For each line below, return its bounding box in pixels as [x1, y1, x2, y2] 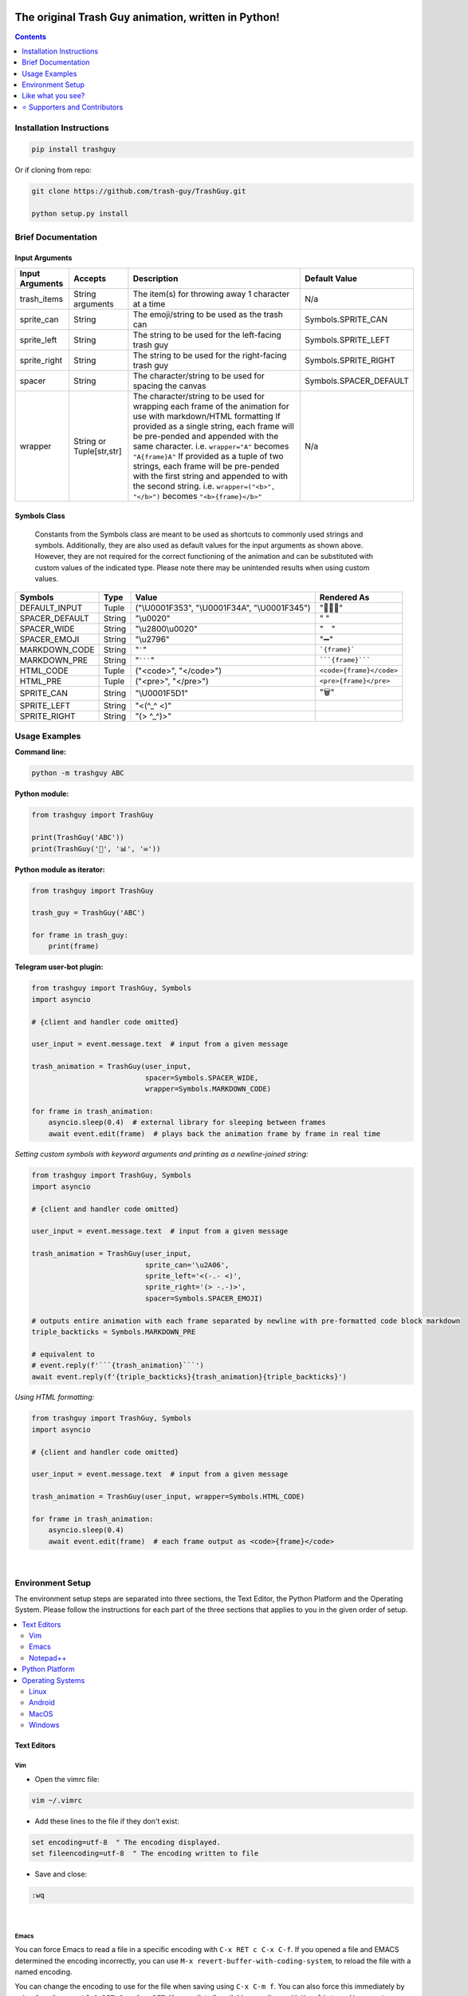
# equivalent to [31, 1349, 96, 1359]
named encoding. [14, 1967, 73, 1977]
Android [29, 1697, 55, 1708]
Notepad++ [29, 1653, 67, 1662]
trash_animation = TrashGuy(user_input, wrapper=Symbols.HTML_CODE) [31, 1492, 305, 1501]
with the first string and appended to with [132, 470, 289, 481]
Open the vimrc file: [34, 1774, 100, 1784]
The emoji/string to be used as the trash [132, 308, 283, 319]
